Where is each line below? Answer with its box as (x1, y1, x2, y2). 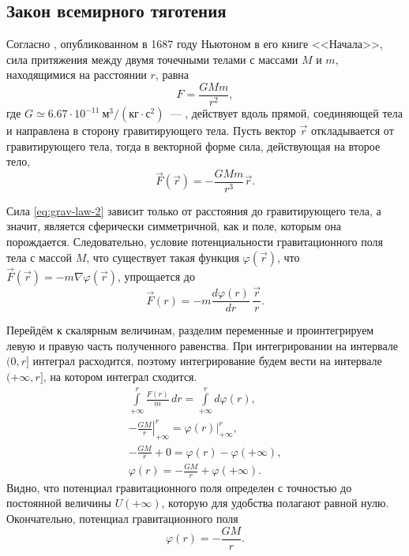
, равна (155, 66, 189, 83)
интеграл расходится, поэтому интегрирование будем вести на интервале (32, 353, 382, 369)
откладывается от (310, 122, 394, 139)
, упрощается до (117, 267, 195, 284)
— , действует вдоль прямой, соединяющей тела (170, 105, 403, 121)
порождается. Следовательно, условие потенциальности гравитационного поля (6, 233, 384, 250)
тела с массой (6, 248, 72, 265)
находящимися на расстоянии (6, 66, 147, 83)
